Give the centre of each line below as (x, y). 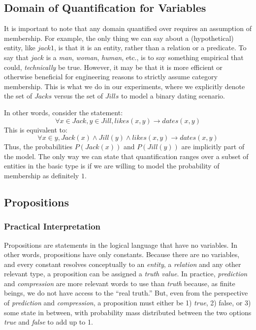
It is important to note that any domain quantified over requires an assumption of (128, 28)
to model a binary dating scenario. (173, 96)
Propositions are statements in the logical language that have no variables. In (121, 245)
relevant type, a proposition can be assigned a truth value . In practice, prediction (126, 274)
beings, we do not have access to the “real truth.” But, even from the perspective (126, 293)
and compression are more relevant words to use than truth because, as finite (120, 283)
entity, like (20, 48)
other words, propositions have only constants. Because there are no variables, (122, 254)
